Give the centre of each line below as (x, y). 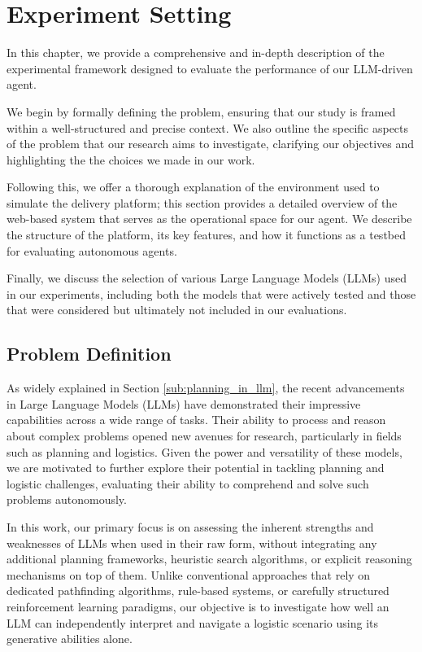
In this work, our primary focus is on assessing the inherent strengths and (190, 526)
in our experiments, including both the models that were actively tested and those (211, 293)
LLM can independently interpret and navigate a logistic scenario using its (193, 622)
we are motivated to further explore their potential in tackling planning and (196, 468)
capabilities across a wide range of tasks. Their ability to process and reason (196, 420)
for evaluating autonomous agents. (92, 250)
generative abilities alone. (70, 639)
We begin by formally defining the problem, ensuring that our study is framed (201, 111)
